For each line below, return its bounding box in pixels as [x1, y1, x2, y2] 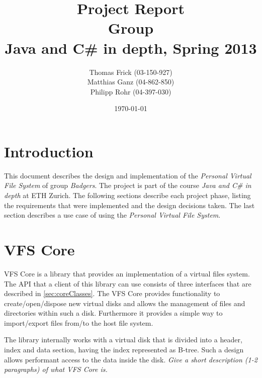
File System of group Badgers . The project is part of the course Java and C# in [4, 180, 251, 191]
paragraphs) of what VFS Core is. [4, 364, 108, 374]
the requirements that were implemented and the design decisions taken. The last [4, 200, 255, 210]
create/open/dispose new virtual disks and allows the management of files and [4, 298, 245, 308]
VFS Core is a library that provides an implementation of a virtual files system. [4, 268, 250, 278]
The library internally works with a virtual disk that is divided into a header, [4, 334, 242, 345]
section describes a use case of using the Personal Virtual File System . [4, 210, 221, 220]
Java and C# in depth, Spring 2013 [5, 37, 257, 58]
